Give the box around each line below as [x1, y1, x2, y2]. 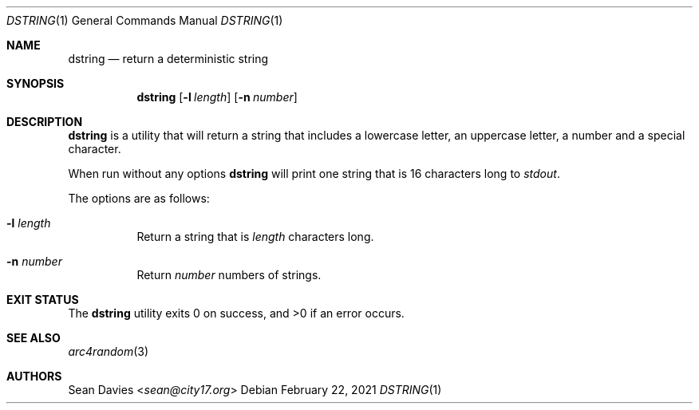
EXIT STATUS [6, 293, 79, 306]
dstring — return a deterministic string [68, 52, 269, 65]
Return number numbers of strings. [136, 268, 322, 282]
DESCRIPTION [6, 115, 83, 128]
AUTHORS [6, 369, 62, 383]
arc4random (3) [68, 345, 149, 358]
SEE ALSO [6, 331, 61, 345]
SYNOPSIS [6, 77, 65, 90]
